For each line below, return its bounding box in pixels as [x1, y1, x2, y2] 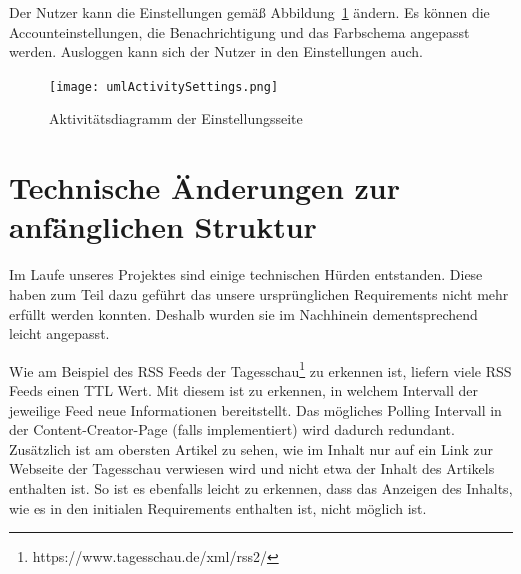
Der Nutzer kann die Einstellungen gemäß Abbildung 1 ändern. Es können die [9, 2, 490, 22]
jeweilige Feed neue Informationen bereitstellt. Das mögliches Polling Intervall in [9, 399, 502, 420]
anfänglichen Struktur [9, 206, 317, 247]
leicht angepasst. [9, 323, 110, 344]
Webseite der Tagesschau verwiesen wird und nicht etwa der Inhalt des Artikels [9, 458, 495, 479]
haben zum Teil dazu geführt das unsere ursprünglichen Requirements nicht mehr [9, 283, 509, 304]
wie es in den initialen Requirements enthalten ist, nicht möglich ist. [9, 497, 427, 518]
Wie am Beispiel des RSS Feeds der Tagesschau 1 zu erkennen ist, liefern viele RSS [9, 357, 512, 381]
